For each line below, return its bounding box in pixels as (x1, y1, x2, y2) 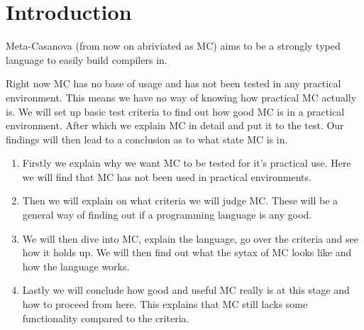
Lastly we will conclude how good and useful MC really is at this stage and (22, 282, 350, 297)
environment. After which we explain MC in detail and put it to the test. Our (6, 118, 344, 133)
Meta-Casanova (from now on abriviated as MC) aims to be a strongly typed (6, 38, 341, 53)
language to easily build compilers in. (6, 52, 167, 67)
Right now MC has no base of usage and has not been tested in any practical (6, 76, 341, 91)
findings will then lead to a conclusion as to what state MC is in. (6, 131, 288, 146)
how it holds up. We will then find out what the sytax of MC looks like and (22, 245, 352, 260)
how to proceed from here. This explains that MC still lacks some (22, 297, 308, 312)
